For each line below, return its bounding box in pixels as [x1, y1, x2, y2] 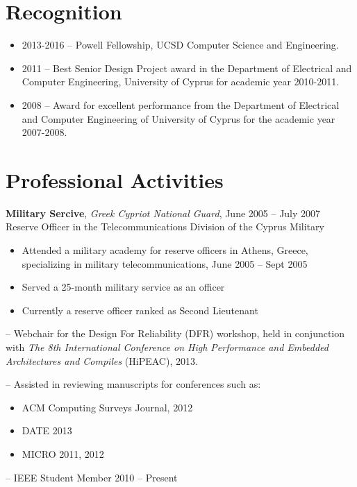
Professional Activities [6, 165, 224, 194]
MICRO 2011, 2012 [22, 446, 104, 461]
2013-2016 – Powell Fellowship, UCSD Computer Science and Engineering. [22, 37, 339, 52]
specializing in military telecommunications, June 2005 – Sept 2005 [22, 256, 308, 271]
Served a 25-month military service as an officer [22, 280, 225, 294]
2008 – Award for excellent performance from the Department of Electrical [22, 97, 340, 112]
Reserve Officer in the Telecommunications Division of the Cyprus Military [6, 219, 324, 234]
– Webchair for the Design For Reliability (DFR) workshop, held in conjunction [6, 326, 345, 341]
